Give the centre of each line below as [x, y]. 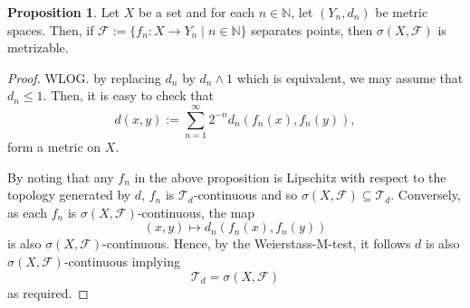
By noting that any [61, 177]
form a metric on [54, 147]
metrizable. [38, 47]
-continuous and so [245, 195]
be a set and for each [197, 12]
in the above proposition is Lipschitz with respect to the [290, 177]
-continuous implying [122, 261]
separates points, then [312, 29]
